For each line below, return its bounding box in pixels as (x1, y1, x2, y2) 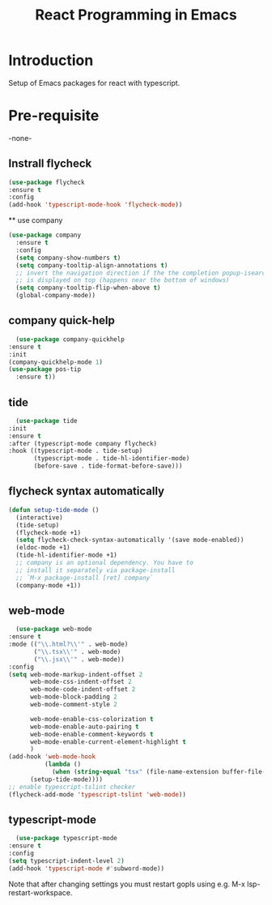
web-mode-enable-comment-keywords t (29, 730, 154, 738)
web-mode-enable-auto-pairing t (29, 723, 139, 731)
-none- (8, 133, 32, 143)
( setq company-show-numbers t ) (15, 254, 121, 262)
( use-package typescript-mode (15, 835, 117, 843)
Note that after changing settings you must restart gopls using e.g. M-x (8, 879, 245, 889)
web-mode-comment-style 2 (29, 701, 117, 709)
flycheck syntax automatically (8, 485, 164, 498)
